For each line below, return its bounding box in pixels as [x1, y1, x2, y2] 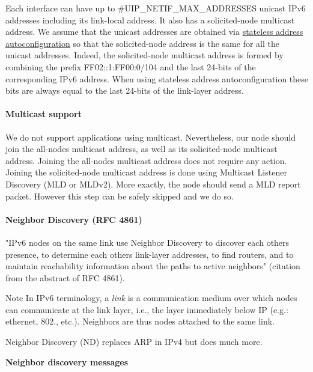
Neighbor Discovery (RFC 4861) [5, 213, 142, 225]
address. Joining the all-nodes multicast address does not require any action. [5, 154, 287, 166]
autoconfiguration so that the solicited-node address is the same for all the [5, 37, 279, 49]
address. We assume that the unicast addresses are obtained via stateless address [5, 25, 303, 38]
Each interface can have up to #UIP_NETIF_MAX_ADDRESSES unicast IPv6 [5, 2, 306, 14]
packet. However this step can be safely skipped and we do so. [5, 189, 234, 202]
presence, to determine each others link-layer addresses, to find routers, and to [5, 248, 294, 260]
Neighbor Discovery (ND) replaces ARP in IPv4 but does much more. [5, 335, 263, 348]
